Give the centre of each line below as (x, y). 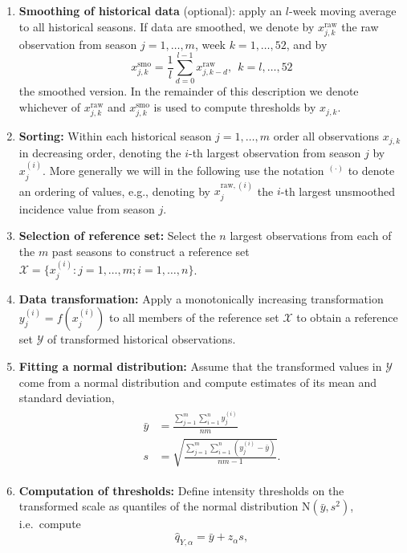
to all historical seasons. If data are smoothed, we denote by (167, 26)
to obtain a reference (347, 317)
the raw (360, 26)
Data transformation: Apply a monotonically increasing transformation (201, 298)
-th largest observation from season (275, 152)
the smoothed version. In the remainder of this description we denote (189, 91)
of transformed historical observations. (142, 339)
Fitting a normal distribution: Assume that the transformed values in (200, 366)
